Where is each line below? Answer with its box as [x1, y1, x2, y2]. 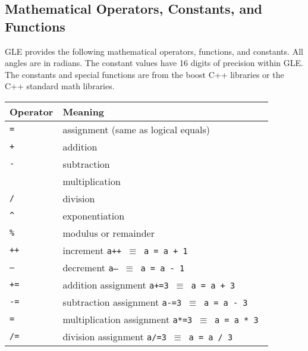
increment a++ [62, 243, 122, 257]
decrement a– [62, 260, 118, 274]
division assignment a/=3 [62, 329, 166, 343]
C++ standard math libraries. [5, 80, 115, 92]
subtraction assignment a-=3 [62, 294, 182, 309]
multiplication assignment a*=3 [62, 312, 193, 326]
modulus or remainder [62, 225, 155, 240]
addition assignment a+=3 [62, 277, 169, 292]
